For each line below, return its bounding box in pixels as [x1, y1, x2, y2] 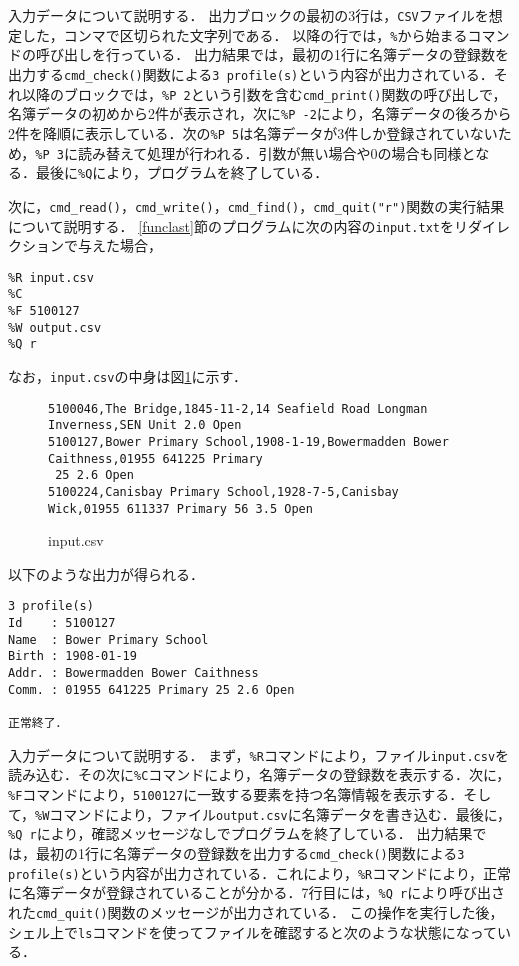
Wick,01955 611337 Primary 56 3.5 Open [48, 501, 313, 516]
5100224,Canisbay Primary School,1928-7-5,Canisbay [48, 484, 399, 499]
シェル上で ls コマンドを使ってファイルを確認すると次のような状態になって [8, 921, 497, 942]
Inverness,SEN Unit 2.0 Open [48, 418, 242, 433]
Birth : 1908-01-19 [8, 649, 137, 664]
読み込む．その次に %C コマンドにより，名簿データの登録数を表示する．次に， [8, 764, 511, 785]
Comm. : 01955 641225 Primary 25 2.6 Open [8, 682, 295, 697]
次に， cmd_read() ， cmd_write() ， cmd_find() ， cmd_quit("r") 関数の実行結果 [8, 195, 505, 216]
